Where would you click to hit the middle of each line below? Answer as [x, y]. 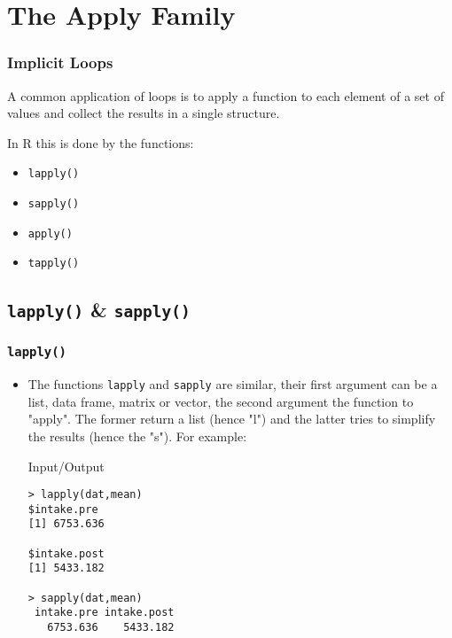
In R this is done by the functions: [101, 142]
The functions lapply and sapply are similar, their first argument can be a [233, 384]
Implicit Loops [60, 62]
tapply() [54, 264]
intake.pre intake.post [104, 613]
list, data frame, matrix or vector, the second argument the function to [221, 401]
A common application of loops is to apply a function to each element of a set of [226, 95]
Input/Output [66, 466]
